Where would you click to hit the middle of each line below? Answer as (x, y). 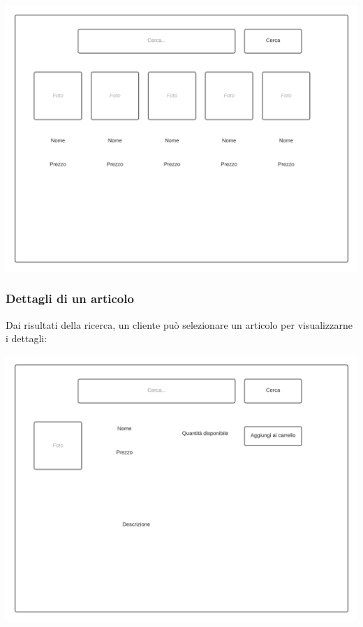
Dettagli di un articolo (70, 298)
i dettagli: (27, 338)
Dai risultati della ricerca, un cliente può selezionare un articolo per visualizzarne (179, 324)
